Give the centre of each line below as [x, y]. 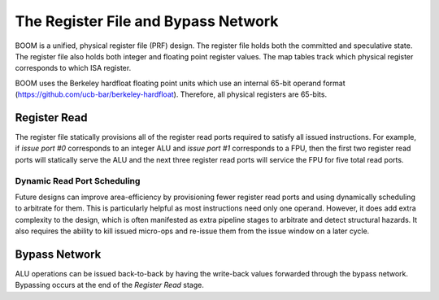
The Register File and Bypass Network [147, 21]
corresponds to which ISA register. [73, 68]
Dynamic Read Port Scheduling [78, 180]
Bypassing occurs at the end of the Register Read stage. [110, 285]
